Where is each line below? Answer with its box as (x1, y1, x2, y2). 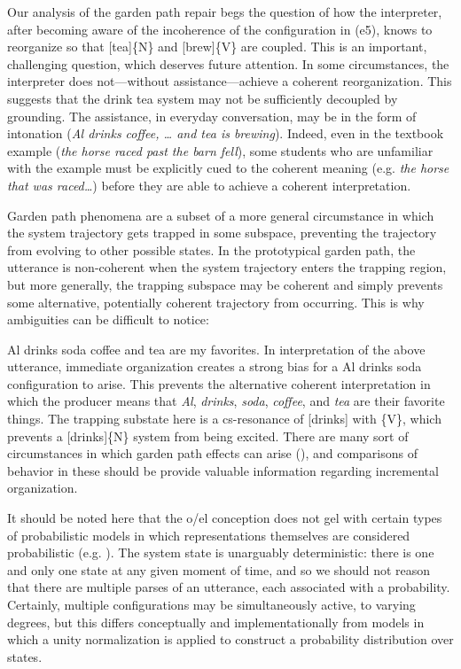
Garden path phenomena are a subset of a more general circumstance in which (7, 206, 434, 224)
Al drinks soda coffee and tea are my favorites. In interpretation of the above (7, 339, 426, 358)
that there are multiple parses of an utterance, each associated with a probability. (7, 578, 450, 596)
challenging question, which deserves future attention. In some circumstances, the (7, 54, 449, 73)
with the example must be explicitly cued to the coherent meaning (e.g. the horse (7, 159, 449, 177)
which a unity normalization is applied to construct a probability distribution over (7, 630, 454, 649)
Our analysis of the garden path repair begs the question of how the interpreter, (7, 3, 442, 20)
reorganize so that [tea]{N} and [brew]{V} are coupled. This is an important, (7, 37, 427, 56)
